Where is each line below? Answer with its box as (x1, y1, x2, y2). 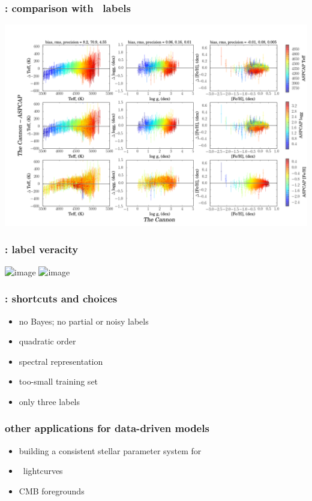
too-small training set (19, 375, 98, 388)
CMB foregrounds (19, 484, 85, 497)
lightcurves (23, 464, 63, 477)
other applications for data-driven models (5, 421, 209, 436)
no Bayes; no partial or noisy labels (19, 314, 149, 327)
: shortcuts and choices (5, 291, 118, 306)
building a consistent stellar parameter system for (19, 444, 202, 457)
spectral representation (19, 355, 103, 367)
